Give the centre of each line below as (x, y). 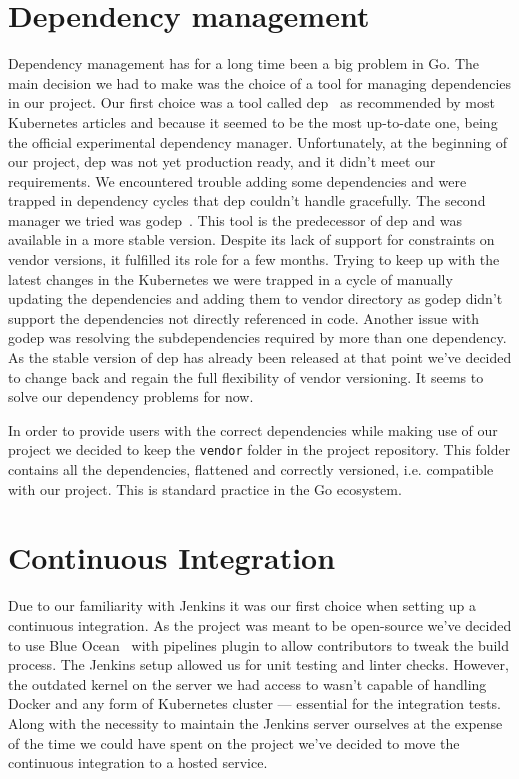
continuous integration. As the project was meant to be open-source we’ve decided (260, 624)
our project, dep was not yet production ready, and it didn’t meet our (222, 161)
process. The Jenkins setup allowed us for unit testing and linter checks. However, (258, 664)
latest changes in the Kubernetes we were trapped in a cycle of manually (230, 278)
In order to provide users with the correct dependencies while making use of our (253, 429)
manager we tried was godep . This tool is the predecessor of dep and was (235, 219)
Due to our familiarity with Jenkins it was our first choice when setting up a (242, 605)
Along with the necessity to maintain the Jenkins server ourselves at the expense (255, 722)
